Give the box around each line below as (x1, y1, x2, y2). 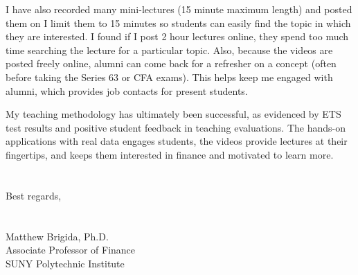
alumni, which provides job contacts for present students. (6, 83, 248, 98)
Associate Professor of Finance (6, 242, 136, 257)
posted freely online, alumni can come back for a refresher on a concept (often (6, 56, 337, 71)
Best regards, (6, 188, 62, 202)
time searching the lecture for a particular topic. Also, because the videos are (6, 42, 333, 57)
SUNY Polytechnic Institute (6, 256, 125, 270)
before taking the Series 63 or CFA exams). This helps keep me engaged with (6, 69, 333, 84)
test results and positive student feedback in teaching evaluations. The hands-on (6, 120, 346, 134)
